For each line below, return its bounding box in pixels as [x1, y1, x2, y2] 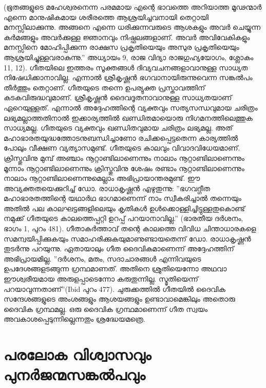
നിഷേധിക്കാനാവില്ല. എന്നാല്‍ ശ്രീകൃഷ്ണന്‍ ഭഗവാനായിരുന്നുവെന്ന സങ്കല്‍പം [4, 72, 253, 83]
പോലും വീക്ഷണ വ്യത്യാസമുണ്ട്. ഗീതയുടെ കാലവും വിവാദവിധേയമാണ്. [4, 142, 240, 153]
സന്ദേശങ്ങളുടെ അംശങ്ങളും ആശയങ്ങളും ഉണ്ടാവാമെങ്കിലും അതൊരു [4, 293, 235, 304]
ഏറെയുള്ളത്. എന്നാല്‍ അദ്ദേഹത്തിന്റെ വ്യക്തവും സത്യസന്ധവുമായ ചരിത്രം [4, 102, 258, 113]
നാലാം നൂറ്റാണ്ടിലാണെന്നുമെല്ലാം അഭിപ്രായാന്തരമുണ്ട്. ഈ [4, 173, 200, 183]
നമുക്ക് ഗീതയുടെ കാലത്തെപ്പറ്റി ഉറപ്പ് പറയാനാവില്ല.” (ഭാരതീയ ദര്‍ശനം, [4, 213, 243, 224]
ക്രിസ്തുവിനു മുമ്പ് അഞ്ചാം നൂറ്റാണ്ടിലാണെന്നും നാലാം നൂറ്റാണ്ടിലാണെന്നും [4, 152, 244, 163]
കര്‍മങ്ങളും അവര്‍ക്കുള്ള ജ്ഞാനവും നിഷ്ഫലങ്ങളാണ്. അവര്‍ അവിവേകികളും [4, 31, 250, 42]
